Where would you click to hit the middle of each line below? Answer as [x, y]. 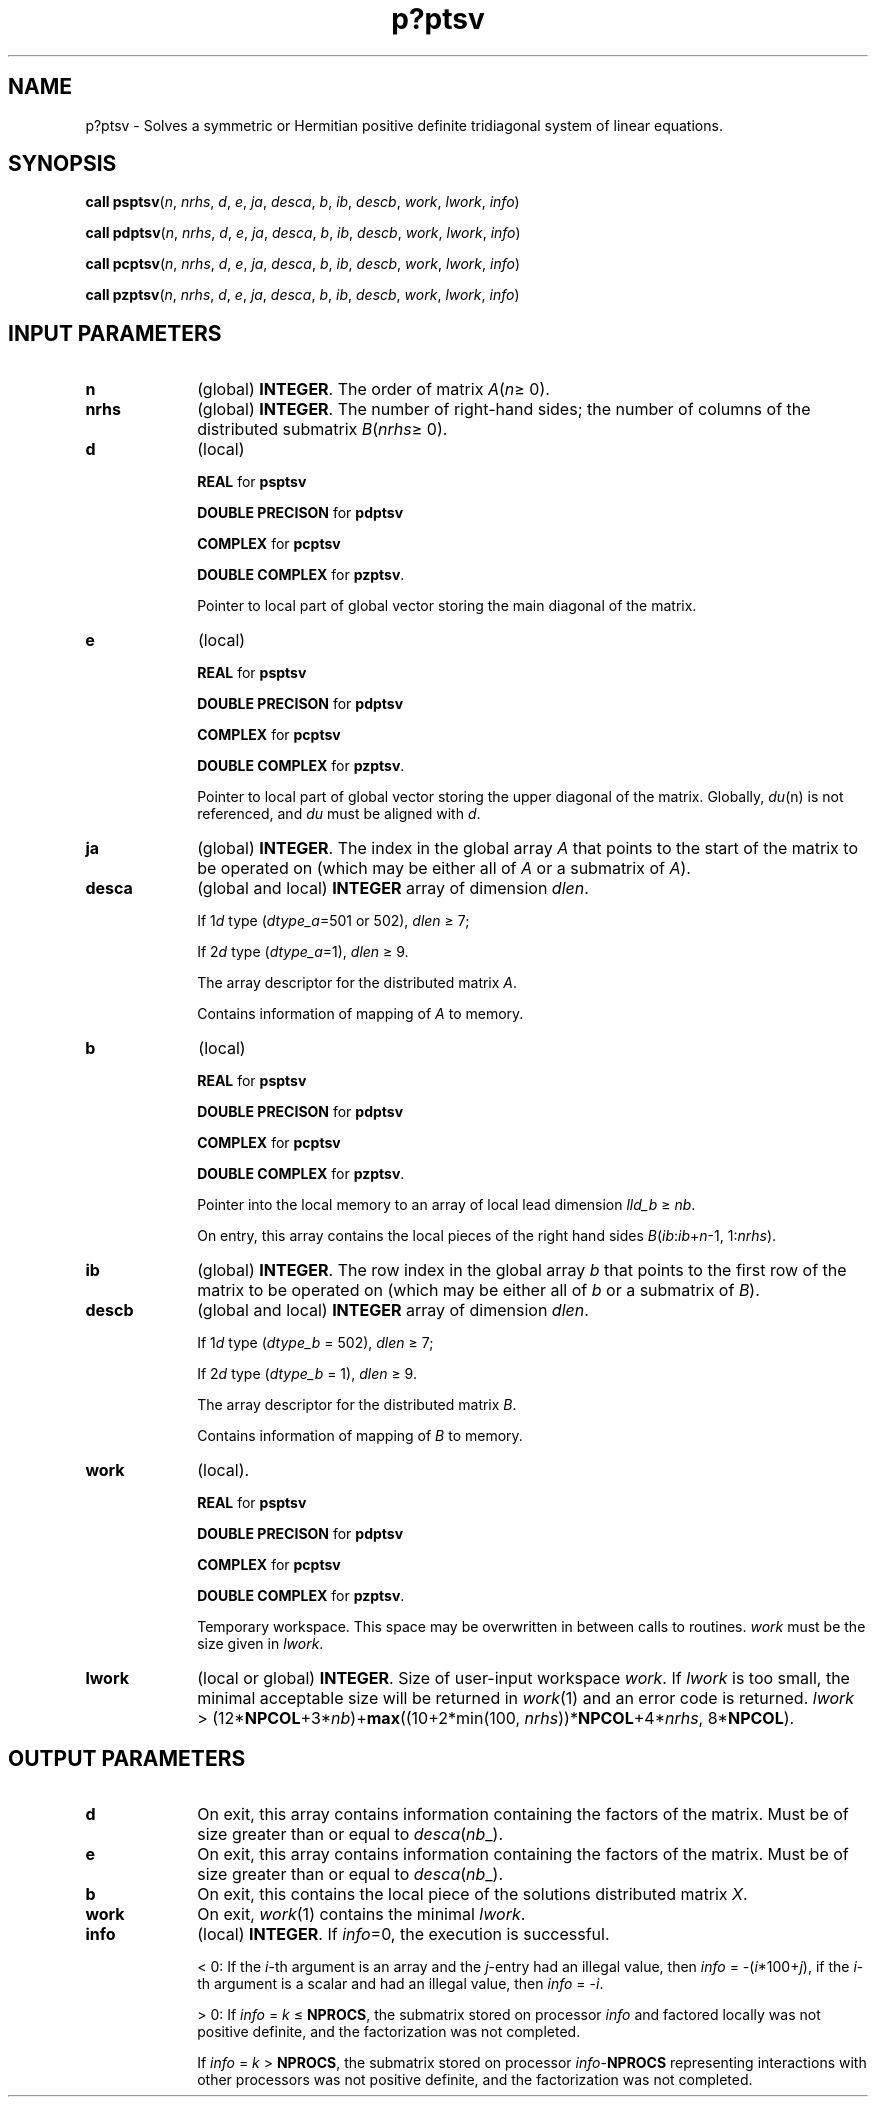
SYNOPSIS [62, 164]
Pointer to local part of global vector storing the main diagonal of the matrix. [447, 606]
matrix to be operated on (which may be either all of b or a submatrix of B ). [478, 1290]
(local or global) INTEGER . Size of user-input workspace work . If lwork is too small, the [523, 1678]
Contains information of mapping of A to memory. [360, 1014]
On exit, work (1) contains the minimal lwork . [361, 1914]
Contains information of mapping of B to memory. [360, 1436]
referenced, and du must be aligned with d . [339, 814]
